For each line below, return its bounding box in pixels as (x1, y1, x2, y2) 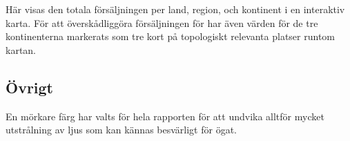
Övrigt (6, 76, 54, 97)
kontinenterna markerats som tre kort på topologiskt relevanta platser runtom (6, 29, 336, 44)
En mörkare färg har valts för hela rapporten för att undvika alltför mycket (6, 109, 324, 123)
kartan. (6, 42, 37, 57)
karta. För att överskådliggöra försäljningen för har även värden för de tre (6, 15, 318, 30)
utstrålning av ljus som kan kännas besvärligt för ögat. (6, 122, 237, 137)
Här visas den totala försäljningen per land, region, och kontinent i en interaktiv (6, 2, 345, 16)
